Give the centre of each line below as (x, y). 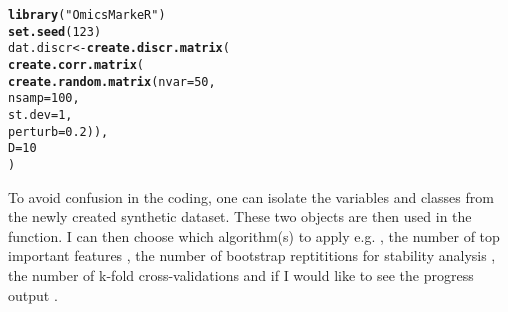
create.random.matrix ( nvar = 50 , (112, 81)
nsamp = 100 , (44, 98)
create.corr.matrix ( (76, 64)
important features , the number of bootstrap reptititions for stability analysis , (252, 255)
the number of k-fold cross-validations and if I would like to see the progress (241, 274)
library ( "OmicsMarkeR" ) (87, 15)
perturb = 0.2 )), (58, 131)
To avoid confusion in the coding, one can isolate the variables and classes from (251, 196)
